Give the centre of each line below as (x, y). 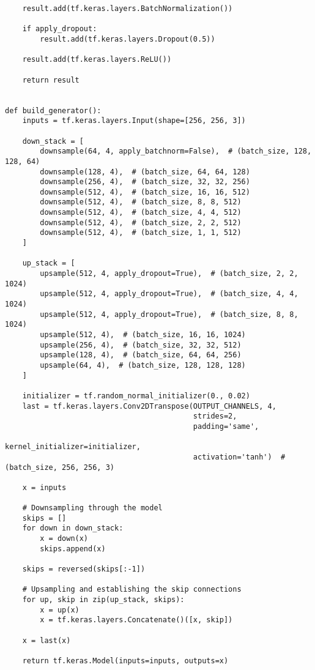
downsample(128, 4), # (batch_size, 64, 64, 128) (145, 172)
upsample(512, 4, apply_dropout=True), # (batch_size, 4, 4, (169, 294)
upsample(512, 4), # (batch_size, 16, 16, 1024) (143, 335)
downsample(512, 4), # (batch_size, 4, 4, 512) (141, 213)
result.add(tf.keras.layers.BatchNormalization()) (128, 9)
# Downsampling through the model (92, 508)
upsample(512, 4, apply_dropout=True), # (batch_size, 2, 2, (169, 274)
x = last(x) (46, 640)
